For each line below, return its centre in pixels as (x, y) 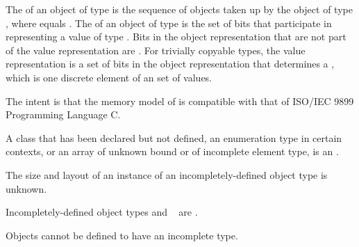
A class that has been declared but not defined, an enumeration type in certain (174, 137)
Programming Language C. (63, 114)
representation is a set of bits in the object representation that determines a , (170, 64)
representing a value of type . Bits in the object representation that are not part (176, 37)
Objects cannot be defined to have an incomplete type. (122, 235)
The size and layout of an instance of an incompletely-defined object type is (167, 174)
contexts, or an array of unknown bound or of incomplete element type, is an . (172, 151)
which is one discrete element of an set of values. (109, 77)
